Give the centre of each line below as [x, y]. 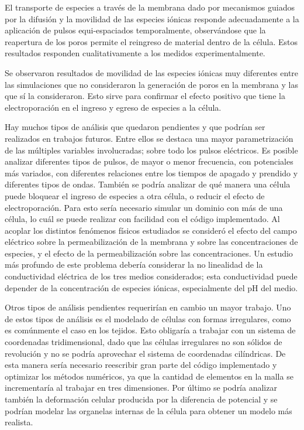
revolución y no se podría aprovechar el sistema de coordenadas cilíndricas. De [145, 353]
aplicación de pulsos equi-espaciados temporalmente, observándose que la [135, 30]
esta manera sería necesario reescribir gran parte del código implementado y [141, 365]
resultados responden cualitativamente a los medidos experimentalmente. [135, 53]
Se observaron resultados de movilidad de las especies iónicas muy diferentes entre [152, 72]
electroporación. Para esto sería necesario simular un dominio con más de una [144, 207]
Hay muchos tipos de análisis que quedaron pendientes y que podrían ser [135, 127]
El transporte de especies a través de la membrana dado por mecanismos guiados [150, 7]
